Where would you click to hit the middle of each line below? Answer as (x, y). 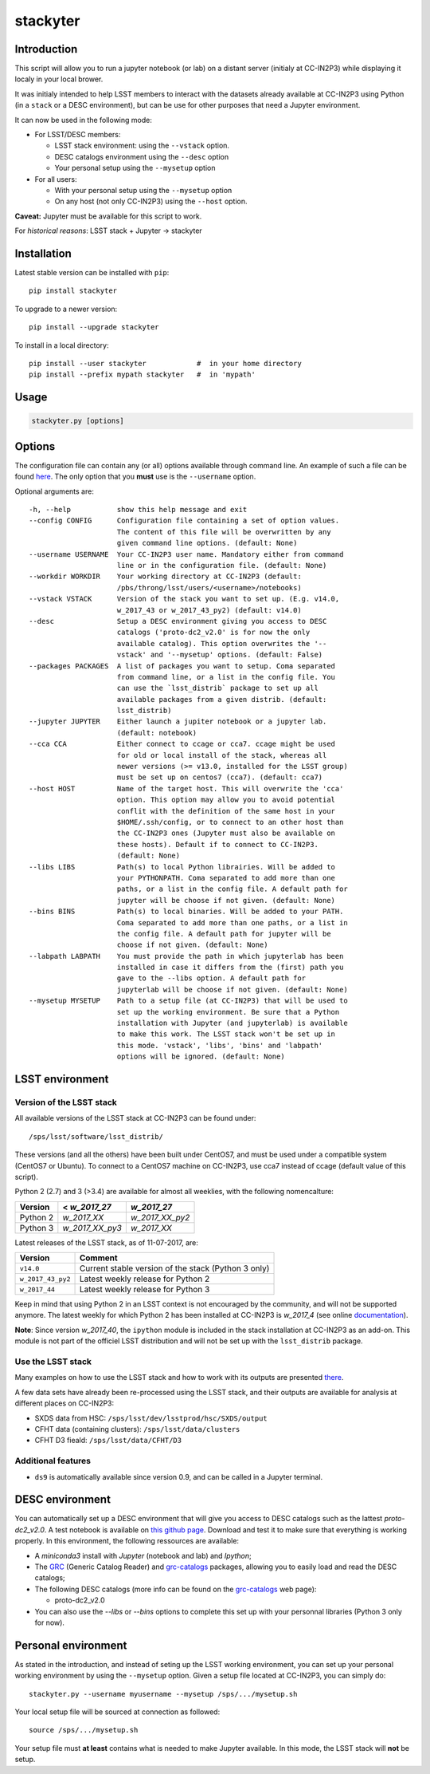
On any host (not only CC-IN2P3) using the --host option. (151, 201)
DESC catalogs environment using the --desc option (142, 156)
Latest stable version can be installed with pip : (92, 273)
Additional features (53, 1461)
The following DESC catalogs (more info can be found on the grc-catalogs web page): (176, 1589)
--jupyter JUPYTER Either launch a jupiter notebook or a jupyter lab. (178, 721)
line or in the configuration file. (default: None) (222, 566)
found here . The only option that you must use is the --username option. (135, 477)
